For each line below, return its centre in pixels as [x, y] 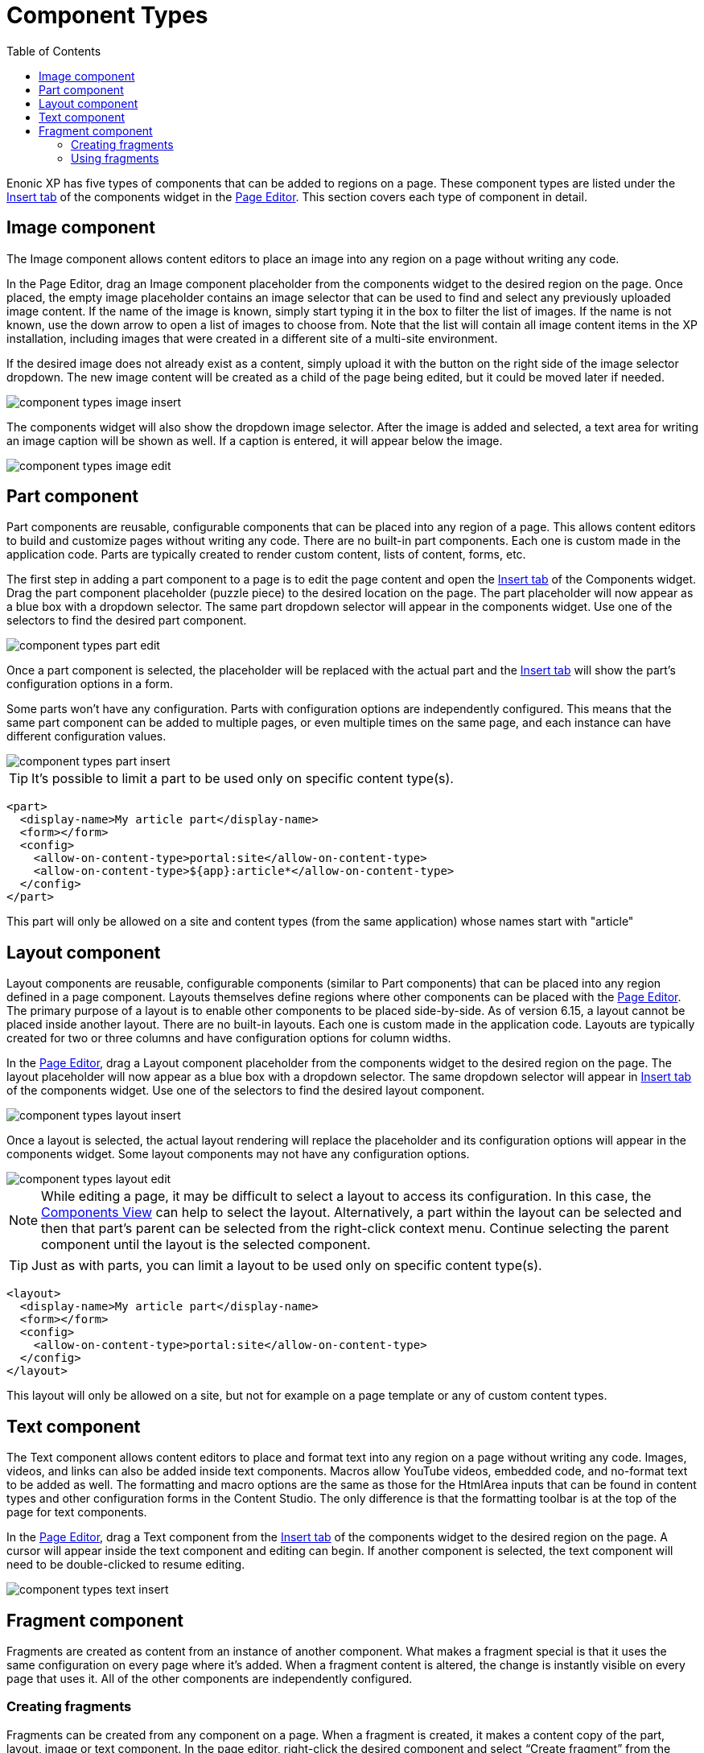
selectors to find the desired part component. [127, 621]
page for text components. [77, 1512]
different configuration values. [86, 736]
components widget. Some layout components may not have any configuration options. [238, 1154]
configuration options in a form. [90, 684]
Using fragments [115, 158]
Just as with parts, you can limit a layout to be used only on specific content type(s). [287, 1266]
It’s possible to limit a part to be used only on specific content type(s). [243, 779]
